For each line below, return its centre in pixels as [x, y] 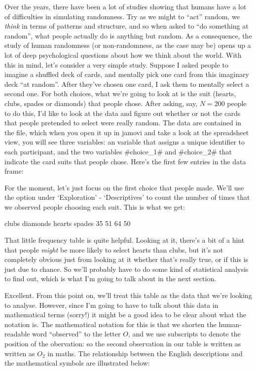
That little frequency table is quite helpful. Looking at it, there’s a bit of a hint [125, 240]
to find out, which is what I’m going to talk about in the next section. [110, 278]
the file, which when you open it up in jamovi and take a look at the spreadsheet [127, 132]
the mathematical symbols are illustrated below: [77, 363]
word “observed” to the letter [76, 334]
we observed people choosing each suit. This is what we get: [95, 206]
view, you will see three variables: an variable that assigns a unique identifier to [125, 142]
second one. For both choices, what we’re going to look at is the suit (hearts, [120, 93]
